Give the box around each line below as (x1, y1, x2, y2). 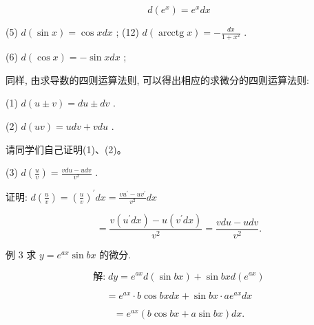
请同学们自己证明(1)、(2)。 (6, 142, 127, 156)
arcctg (158, 28, 185, 38)
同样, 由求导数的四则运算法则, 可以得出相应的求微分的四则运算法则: (6, 72, 309, 87)
